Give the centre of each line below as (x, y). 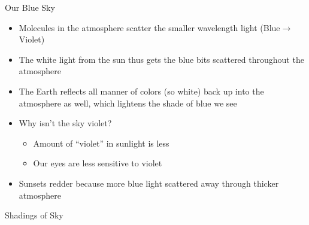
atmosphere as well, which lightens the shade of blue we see (128, 103)
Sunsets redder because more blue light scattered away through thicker (149, 183)
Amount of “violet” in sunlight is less (101, 143)
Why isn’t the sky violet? (65, 123)
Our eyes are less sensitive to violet (98, 163)
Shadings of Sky (34, 215)
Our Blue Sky (30, 7)
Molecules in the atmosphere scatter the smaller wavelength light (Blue (149, 27)
